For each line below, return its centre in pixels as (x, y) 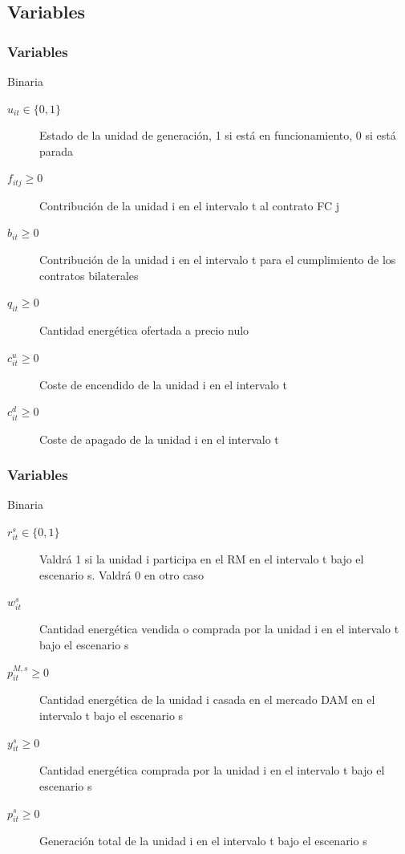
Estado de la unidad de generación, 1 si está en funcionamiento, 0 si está (218, 135)
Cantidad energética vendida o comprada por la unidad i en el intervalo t (219, 629)
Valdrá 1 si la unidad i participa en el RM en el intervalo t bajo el (202, 559)
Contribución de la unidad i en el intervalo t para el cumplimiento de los (218, 260)
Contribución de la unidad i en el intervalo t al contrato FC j (190, 205)
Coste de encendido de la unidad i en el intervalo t (163, 384)
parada (57, 150)
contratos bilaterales (89, 275)
